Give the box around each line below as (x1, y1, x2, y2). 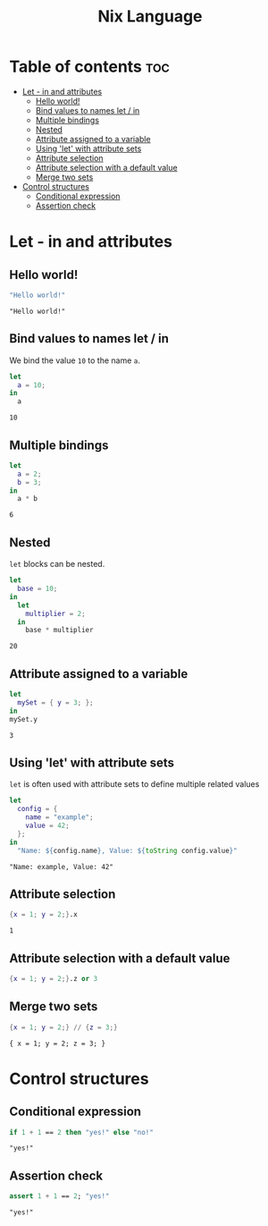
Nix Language (97, 6, 203, 27)
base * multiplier (25, 626, 94, 635)
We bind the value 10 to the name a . (9, 355, 141, 366)
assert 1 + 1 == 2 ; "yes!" (9, 1192, 110, 1201)
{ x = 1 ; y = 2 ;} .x (9, 910, 78, 919)
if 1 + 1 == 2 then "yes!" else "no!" (9, 1128, 154, 1137)
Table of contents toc (9, 56, 170, 77)
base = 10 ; (17, 584, 58, 593)
